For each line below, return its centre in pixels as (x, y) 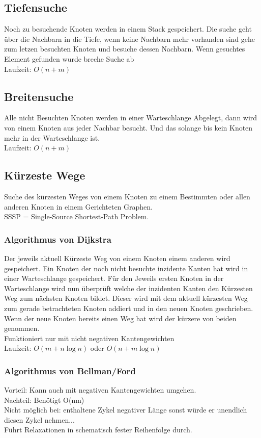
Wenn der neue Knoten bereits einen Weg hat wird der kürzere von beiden (120, 318)
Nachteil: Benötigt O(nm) (44, 400)
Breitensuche (39, 96)
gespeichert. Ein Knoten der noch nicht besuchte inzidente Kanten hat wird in (126, 268)
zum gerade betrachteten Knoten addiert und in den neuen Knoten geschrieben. (129, 308)
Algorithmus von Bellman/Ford (70, 370)
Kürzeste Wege (45, 175)
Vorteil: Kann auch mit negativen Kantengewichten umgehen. (100, 390)
